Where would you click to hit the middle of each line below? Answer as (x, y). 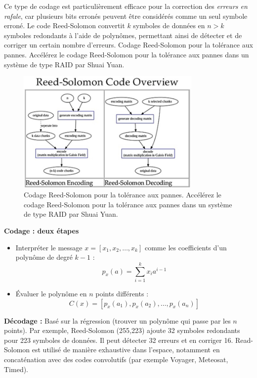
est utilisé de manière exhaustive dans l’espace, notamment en (126, 350)
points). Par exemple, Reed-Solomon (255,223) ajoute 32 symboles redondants (122, 330)
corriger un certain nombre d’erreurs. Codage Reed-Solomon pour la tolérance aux (128, 45)
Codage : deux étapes (42, 231)
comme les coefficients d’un (186, 247)
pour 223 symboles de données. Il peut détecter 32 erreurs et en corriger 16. (119, 340)
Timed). (16, 369)
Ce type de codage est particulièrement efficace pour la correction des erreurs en (126, 6)
